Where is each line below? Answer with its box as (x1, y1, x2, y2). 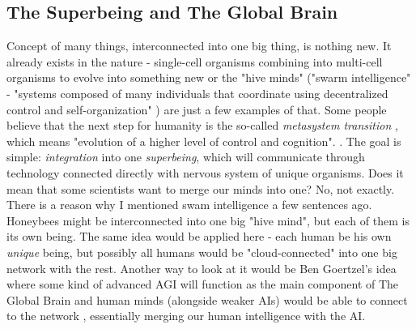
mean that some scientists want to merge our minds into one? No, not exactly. (6, 180, 395, 197)
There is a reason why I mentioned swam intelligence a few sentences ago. (6, 196, 372, 213)
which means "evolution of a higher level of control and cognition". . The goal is (6, 132, 401, 149)
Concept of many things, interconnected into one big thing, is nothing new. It (6, 37, 392, 54)
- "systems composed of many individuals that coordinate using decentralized (6, 84, 388, 101)
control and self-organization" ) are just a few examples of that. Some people (6, 100, 387, 117)
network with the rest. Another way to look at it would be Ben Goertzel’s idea (6, 259, 397, 276)
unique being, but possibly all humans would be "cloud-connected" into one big (6, 243, 397, 260)
